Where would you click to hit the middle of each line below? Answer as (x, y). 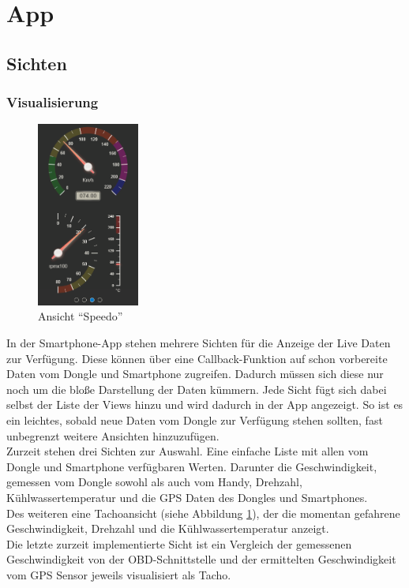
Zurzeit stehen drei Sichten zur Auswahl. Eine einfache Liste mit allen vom (188, 451)
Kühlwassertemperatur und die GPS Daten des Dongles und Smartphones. (187, 497)
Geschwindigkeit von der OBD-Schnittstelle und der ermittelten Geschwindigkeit (201, 559)
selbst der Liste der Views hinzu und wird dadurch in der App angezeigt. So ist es (205, 404)
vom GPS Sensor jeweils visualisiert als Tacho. (119, 574)
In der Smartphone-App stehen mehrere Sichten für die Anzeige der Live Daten (199, 342)
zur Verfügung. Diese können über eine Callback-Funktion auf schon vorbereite (197, 358)
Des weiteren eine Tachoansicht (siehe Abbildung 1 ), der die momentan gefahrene (203, 513)
